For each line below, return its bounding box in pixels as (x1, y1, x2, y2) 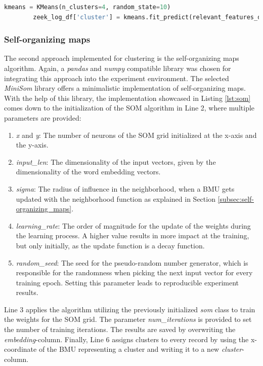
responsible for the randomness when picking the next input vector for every (16, 267, 253, 278)
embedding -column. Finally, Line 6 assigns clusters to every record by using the (4, 334, 249, 344)
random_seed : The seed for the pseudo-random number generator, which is (16, 257, 248, 268)
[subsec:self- (217, 193, 254, 204)
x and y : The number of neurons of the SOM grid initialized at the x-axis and (16, 129, 257, 140)
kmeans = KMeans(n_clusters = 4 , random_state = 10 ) (4, 4, 171, 11)
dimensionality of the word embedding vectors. (16, 166, 161, 177)
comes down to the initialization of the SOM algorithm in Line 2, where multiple (4, 102, 255, 113)
